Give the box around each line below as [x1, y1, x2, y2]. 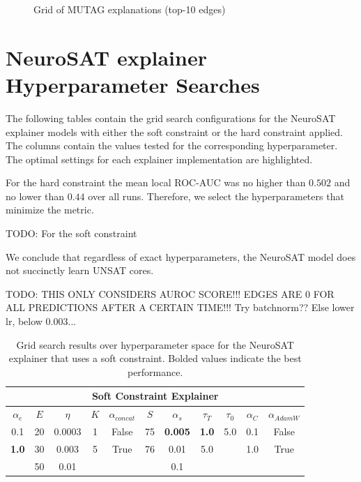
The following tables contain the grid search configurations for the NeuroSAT [6, 110, 336, 125]
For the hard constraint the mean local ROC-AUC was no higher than [6, 175, 306, 190]
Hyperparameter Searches [6, 70, 260, 98]
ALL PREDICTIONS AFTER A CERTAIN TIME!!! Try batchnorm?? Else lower [6, 300, 355, 315]
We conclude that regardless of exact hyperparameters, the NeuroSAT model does [6, 249, 356, 264]
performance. [127, 364, 183, 379]
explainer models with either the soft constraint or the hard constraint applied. [6, 124, 343, 139]
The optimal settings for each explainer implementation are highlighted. [6, 151, 313, 166]
